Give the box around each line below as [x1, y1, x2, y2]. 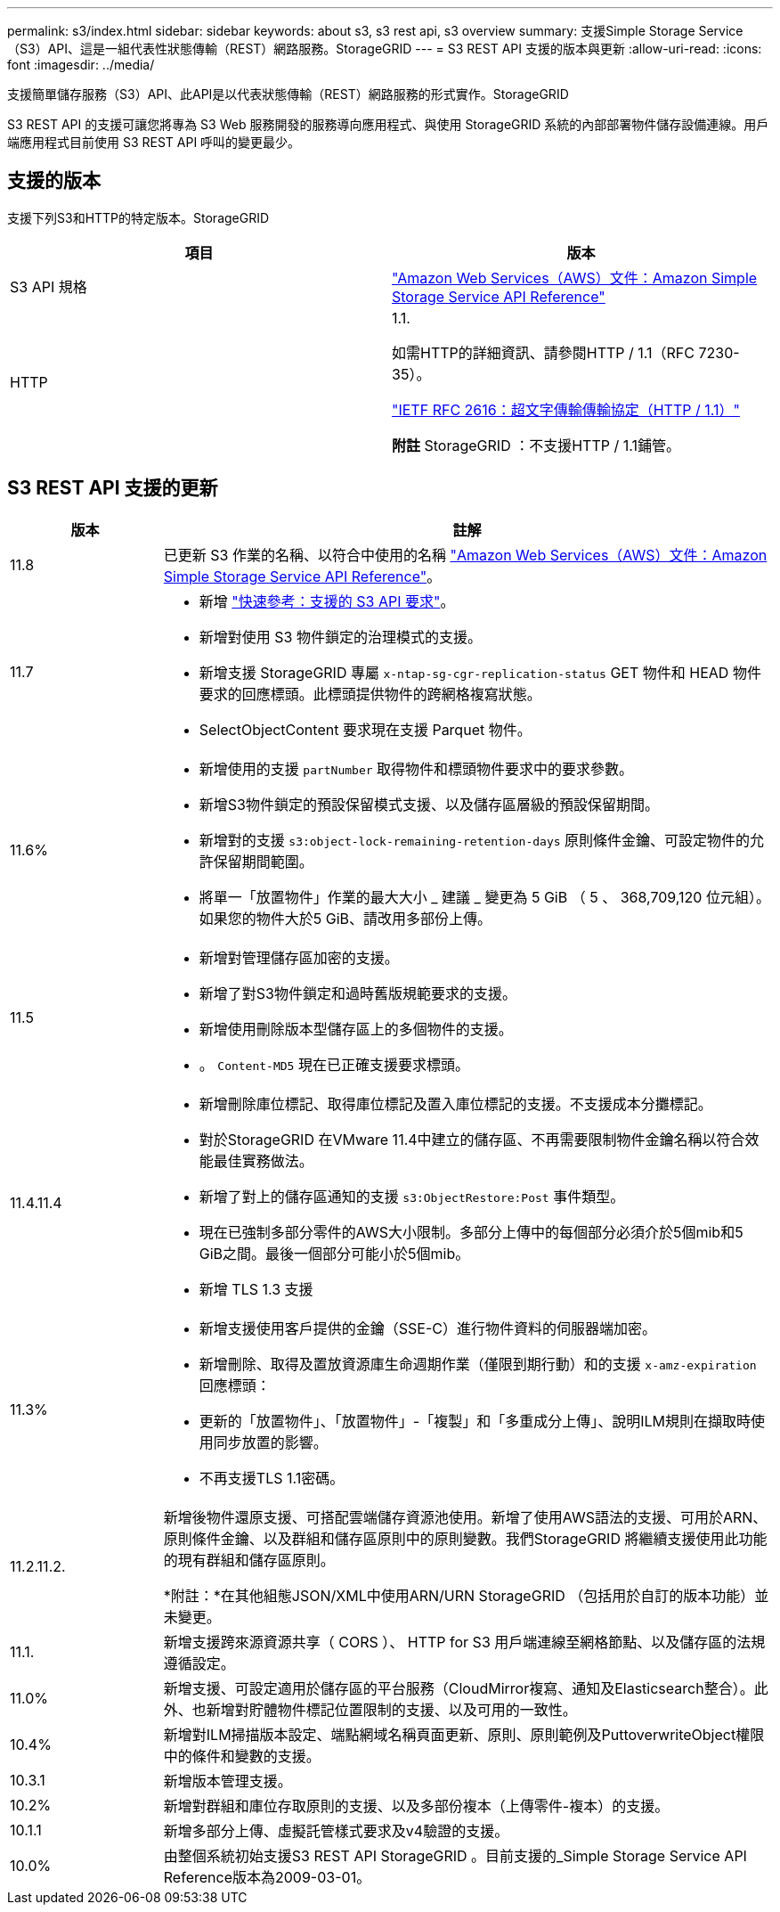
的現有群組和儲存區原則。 [163, 1550, 335, 1569]
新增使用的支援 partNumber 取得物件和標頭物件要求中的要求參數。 [199, 759, 634, 778]
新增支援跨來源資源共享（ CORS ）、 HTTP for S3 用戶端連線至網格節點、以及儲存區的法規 [163, 1632, 766, 1651]
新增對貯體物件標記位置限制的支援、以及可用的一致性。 [206, 1700, 577, 1719]
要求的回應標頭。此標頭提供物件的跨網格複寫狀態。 [199, 684, 541, 703]
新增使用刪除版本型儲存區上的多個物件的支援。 [199, 1019, 513, 1038]
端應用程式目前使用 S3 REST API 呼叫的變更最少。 [7, 135, 301, 150]
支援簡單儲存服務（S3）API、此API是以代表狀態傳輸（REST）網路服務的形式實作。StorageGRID [7, 86, 569, 102]
